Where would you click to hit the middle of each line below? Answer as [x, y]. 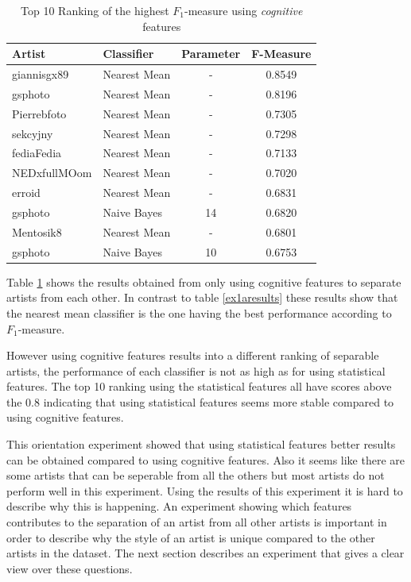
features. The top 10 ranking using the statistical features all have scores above [199, 386]
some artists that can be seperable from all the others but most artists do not [196, 475]
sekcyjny [33, 133]
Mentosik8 [37, 231]
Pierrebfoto [39, 113]
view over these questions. [70, 568]
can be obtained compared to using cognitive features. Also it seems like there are [205, 459]
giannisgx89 [41, 74]
